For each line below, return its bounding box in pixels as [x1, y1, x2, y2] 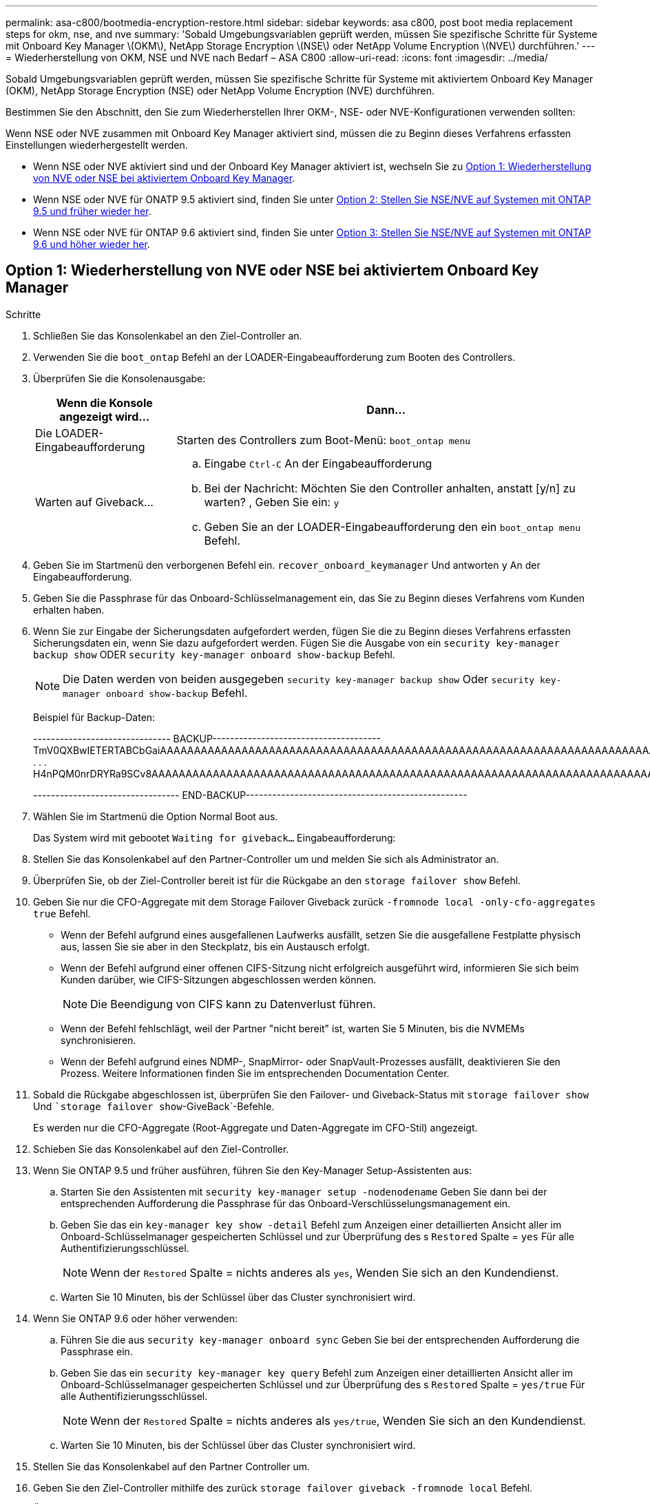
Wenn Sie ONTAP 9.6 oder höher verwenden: [33, 1312, 238, 1324]
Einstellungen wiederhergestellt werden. [6, 139, 188, 151]
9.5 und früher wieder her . [33, 205, 151, 217]
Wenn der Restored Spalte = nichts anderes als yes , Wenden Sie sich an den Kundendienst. [90, 1265, 559, 1280]
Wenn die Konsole [56, 395, 153, 410]
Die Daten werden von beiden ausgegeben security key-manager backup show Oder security [63, 671, 535, 686]
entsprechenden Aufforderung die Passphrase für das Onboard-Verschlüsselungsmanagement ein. [61, 1197, 511, 1209]
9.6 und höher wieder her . [33, 238, 150, 250]
